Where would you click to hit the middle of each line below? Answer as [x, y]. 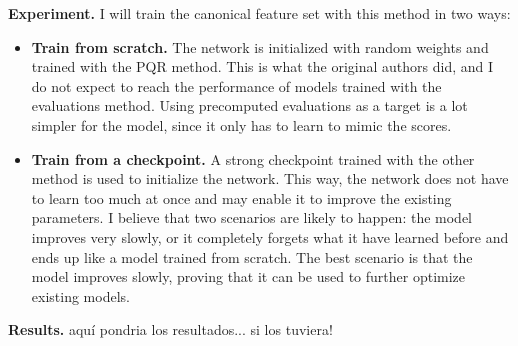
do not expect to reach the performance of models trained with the [236, 85]
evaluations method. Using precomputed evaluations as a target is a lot [249, 105]
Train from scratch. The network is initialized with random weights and [260, 46]
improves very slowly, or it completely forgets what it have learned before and [270, 236]
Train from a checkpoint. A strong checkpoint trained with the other [253, 158]
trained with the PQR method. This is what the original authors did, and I [262, 66]
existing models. [80, 295]
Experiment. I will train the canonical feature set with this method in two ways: [259, 13]
